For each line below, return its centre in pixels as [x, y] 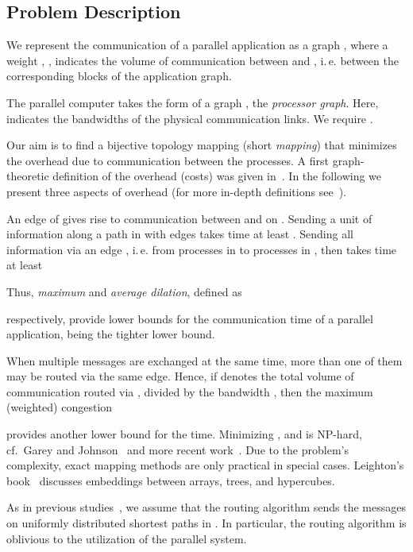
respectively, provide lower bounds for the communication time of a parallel [190, 318]
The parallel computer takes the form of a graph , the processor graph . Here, [193, 102]
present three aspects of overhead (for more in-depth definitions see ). [176, 191]
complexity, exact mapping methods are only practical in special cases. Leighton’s [205, 465]
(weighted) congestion [60, 407]
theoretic [28, 176]
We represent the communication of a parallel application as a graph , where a [197, 45]
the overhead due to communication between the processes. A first [168, 160]
